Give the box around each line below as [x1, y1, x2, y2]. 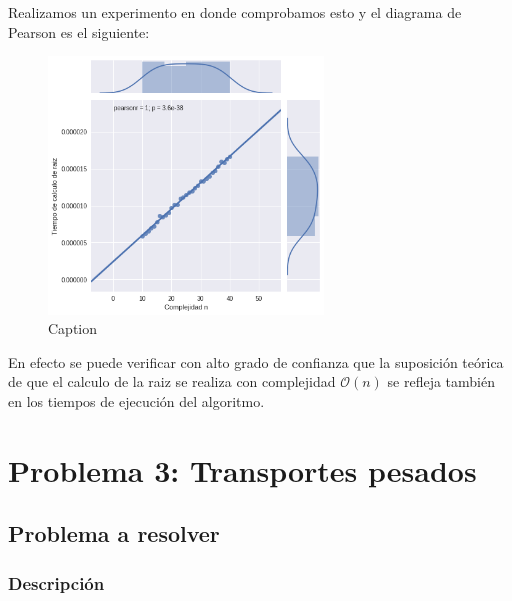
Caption [48, 318, 98, 339]
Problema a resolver [8, 518, 220, 549]
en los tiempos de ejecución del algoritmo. [8, 390, 265, 411]
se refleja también [387, 371, 495, 392]
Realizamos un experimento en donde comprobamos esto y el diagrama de [8, 2, 462, 22]
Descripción [8, 570, 105, 595]
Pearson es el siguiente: [8, 21, 150, 42]
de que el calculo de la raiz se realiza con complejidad [8, 371, 336, 392]
